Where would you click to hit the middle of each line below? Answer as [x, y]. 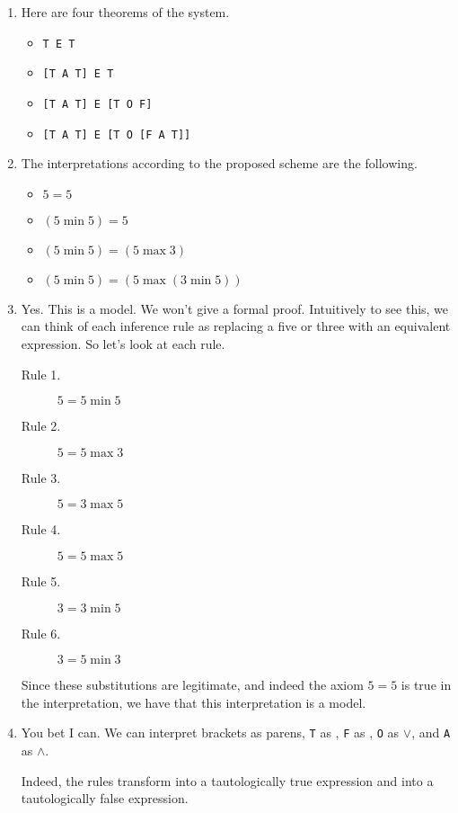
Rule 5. [41, 581]
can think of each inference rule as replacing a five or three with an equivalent [236, 326]
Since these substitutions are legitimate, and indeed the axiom [192, 685]
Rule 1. [41, 374]
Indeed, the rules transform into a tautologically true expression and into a [227, 780]
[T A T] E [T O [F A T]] [117, 134]
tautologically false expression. [105, 798]
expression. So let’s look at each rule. [123, 344]
